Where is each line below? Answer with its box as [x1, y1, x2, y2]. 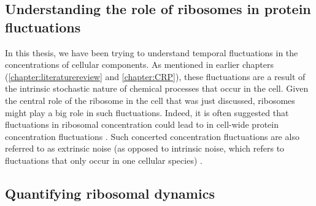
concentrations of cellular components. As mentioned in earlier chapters [5, 58, 274, 71]
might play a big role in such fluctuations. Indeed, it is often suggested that [5, 106, 289, 119]
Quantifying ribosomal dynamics [5, 183, 215, 202]
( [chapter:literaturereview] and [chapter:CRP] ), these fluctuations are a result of [5, 70, 306, 83]
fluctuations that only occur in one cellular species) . [5, 153, 202, 166]
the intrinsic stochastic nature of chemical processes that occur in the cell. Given [5, 82, 309, 95]
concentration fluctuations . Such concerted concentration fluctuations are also [5, 130, 299, 142]
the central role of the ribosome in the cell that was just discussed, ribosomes [5, 94, 295, 106]
